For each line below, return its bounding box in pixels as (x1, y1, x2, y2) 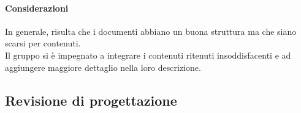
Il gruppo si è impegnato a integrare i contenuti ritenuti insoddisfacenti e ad (5, 48, 291, 61)
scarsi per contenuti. (5, 37, 81, 49)
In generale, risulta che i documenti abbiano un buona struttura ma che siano (5, 24, 297, 37)
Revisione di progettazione (5, 90, 177, 109)
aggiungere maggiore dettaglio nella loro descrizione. (5, 60, 201, 73)
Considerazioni (5, 1, 69, 14)
